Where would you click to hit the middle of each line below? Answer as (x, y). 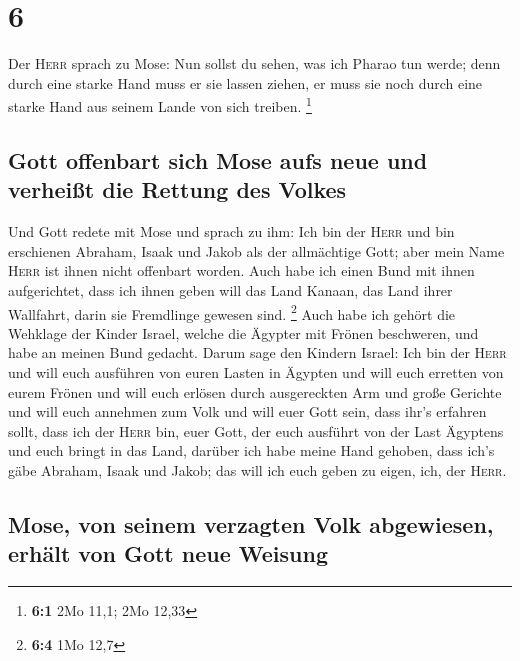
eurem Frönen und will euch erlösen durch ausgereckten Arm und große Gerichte (255, 391)
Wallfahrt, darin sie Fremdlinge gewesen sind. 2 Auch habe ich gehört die (232, 312)
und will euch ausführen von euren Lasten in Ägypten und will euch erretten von (256, 371)
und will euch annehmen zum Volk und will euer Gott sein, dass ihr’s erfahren (247, 411)
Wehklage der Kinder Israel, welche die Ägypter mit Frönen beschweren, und (243, 332)
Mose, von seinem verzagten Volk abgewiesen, (251, 523)
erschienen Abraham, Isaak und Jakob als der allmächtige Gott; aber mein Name (256, 250)
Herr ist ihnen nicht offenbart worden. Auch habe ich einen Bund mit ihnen (241, 270)
